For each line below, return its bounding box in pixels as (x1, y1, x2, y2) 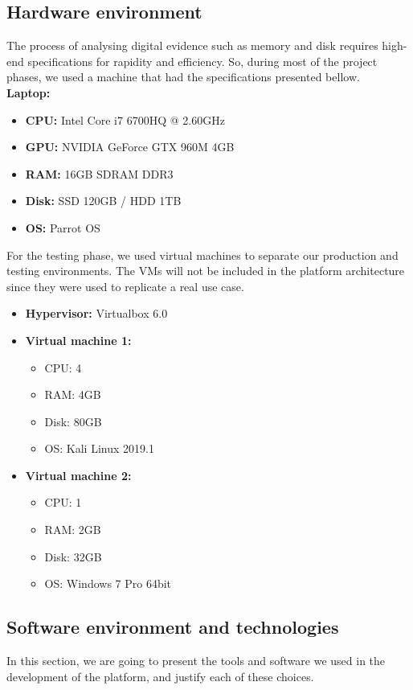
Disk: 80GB (44, 413, 102, 429)
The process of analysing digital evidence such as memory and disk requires (6, 37, 378, 54)
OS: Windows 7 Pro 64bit (44, 575, 172, 592)
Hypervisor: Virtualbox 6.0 (25, 305, 168, 322)
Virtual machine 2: (25, 466, 132, 483)
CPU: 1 (44, 494, 82, 511)
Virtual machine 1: (25, 331, 132, 348)
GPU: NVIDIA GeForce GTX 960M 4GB (25, 138, 235, 155)
